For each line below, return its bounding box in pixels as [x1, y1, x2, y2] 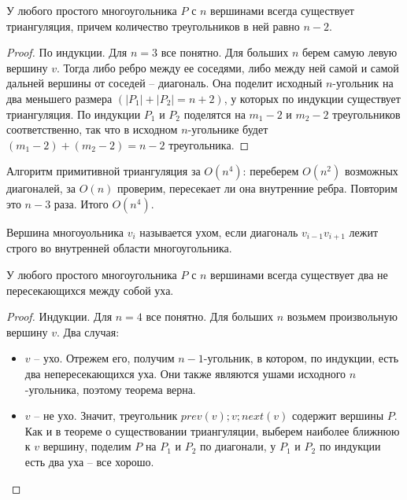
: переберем [242, 163, 299, 179]
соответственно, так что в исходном [6, 121, 178, 138]
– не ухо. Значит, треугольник [34, 407, 178, 424]
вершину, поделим [43, 438, 131, 454]
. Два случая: [56, 323, 120, 340]
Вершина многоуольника [6, 223, 124, 240]
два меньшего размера [6, 90, 113, 106]
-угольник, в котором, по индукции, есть [203, 350, 399, 366]
